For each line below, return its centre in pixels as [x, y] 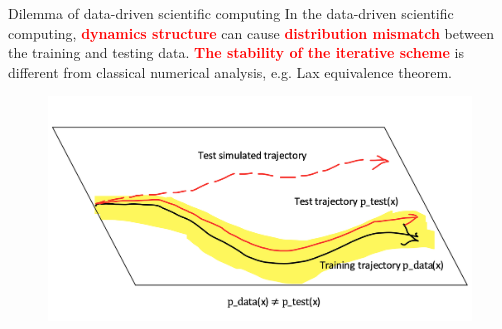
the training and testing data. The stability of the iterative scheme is [236, 52]
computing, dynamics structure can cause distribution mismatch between [251, 32]
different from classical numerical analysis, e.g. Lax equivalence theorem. [230, 71]
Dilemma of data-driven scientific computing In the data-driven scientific [231, 13]
